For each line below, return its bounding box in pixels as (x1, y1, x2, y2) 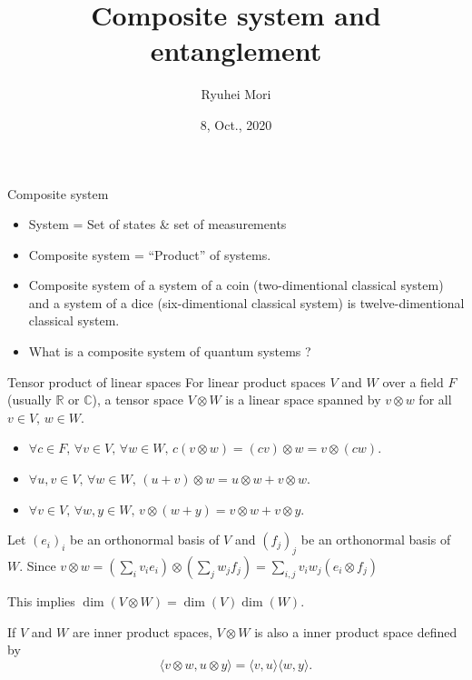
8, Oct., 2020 (200, 115, 272, 134)
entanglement (150, 32, 322, 69)
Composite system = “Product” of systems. (28, 245, 271, 264)
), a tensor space (92, 390, 183, 409)
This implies (7, 592, 75, 611)
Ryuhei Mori (201, 85, 271, 104)
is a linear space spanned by (225, 390, 381, 409)
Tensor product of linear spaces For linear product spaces (7, 372, 326, 391)
